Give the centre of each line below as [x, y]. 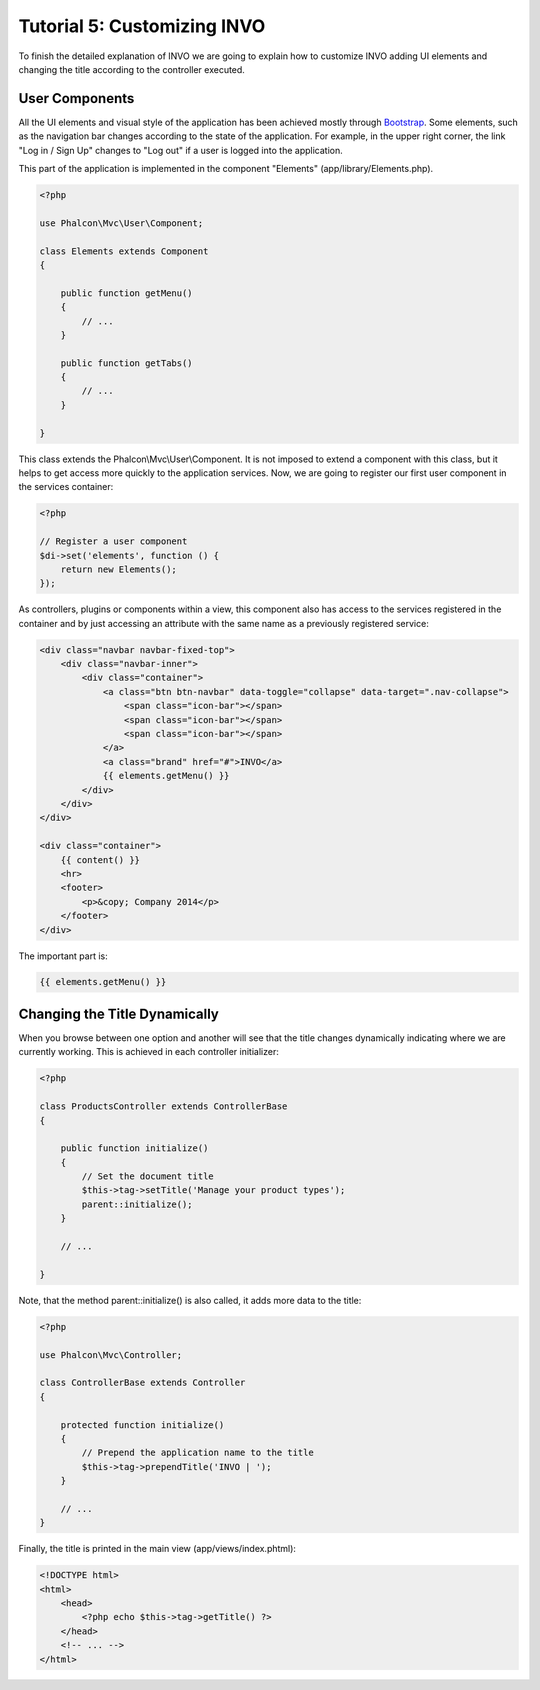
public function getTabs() [127, 363]
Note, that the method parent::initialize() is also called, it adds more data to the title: [190, 1300]
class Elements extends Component [124, 251]
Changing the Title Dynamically [118, 1013]
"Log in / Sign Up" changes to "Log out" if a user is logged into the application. [181, 150]
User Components [76, 98]
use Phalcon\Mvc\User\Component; [121, 223]
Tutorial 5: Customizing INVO [142, 26]
